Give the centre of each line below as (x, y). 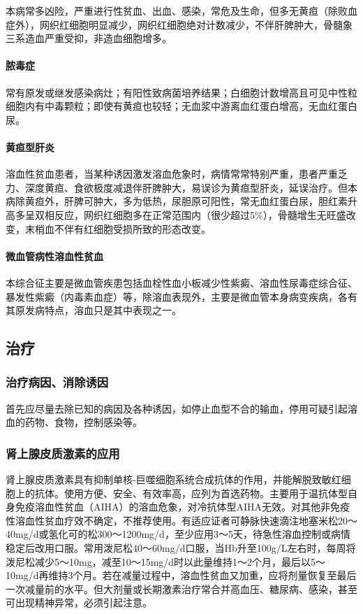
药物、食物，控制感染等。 (83, 422)
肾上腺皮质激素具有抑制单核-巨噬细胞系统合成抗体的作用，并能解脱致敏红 (173, 479)
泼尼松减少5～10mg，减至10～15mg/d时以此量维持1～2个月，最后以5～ (166, 561)
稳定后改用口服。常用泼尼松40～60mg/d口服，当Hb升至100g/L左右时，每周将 (181, 548)
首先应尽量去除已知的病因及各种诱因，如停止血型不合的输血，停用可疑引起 (177, 408)
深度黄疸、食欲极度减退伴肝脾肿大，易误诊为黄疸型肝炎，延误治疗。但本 (191, 187)
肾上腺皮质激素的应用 (63, 453)
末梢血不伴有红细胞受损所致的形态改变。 (118, 228)
